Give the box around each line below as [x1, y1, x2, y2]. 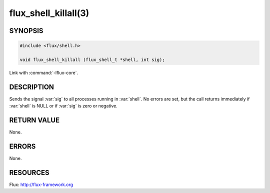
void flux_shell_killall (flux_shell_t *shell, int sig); [19, 56, 165, 62]
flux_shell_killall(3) [9, 7, 89, 18]
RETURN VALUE [9, 116, 60, 124]
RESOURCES [9, 168, 49, 177]
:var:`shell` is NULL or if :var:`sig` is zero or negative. [9, 103, 117, 109]
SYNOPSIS [9, 26, 43, 35]
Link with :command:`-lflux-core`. [9, 69, 78, 75]
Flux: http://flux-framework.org [9, 181, 73, 187]
